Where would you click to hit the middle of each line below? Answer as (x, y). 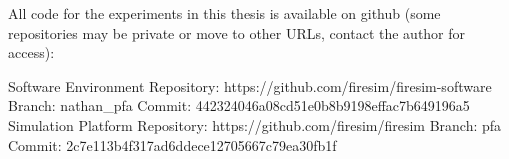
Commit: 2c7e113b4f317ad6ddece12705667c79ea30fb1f (172, 144)
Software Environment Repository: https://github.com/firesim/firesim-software (250, 85)
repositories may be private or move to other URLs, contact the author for (237, 32)
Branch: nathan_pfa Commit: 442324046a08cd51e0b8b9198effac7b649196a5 (239, 105)
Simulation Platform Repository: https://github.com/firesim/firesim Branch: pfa (255, 124)
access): (31, 52)
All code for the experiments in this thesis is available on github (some (224, 13)
